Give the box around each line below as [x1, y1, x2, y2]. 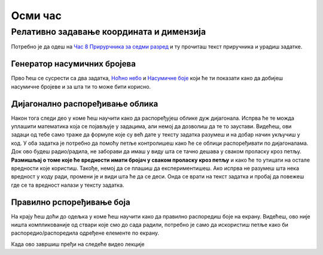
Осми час [11, 9, 62, 22]
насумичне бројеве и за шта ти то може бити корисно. [11, 83, 151, 90]
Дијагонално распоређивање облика [11, 99, 159, 109]
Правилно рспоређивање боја [11, 197, 131, 207]
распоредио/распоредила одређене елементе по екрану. [11, 229, 160, 236]
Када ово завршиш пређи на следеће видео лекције [11, 240, 145, 248]
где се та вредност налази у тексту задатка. [11, 181, 124, 189]
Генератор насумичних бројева [11, 59, 136, 69]
